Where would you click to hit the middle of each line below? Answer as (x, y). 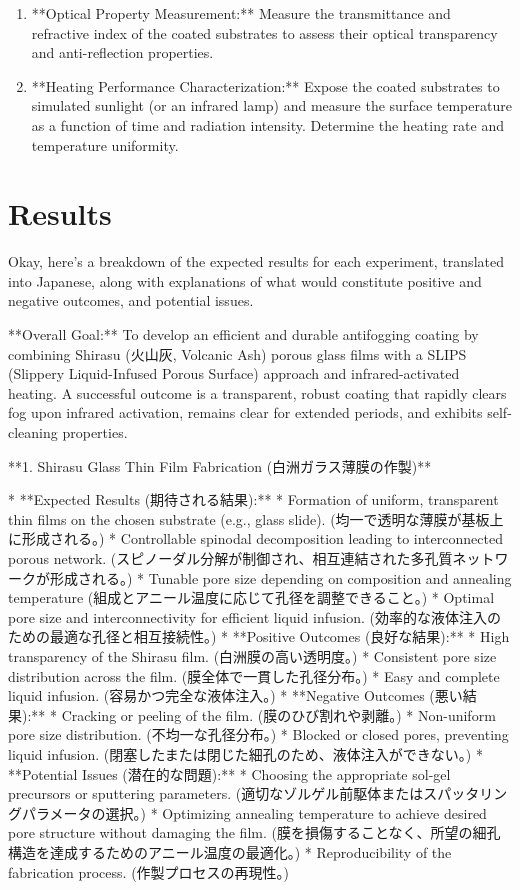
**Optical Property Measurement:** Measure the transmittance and (241, 13)
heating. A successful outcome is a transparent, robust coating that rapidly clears (257, 392)
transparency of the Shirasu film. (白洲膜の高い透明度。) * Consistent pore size (252, 655)
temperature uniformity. (105, 144)
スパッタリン (465, 793)
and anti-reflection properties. (122, 52)
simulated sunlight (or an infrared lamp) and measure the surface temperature (271, 105)
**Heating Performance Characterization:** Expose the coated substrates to (265, 85)
